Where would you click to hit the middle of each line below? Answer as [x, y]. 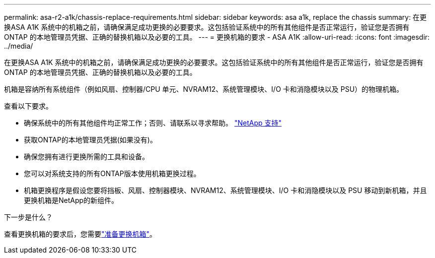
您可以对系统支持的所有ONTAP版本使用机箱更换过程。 [112, 173]
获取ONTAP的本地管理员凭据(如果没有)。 [90, 140]
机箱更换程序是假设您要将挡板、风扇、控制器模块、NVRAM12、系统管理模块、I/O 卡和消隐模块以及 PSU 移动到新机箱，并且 [225, 190]
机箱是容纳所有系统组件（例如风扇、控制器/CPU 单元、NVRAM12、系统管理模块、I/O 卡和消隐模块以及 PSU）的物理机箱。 [204, 89]
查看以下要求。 [28, 106]
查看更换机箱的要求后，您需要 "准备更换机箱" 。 [80, 234]
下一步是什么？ [28, 217]
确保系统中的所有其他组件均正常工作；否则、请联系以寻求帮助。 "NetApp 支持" [153, 123]
